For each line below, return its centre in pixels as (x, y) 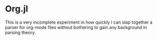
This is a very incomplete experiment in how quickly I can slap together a (79, 22)
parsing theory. (20, 32)
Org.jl (17, 9)
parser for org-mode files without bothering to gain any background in (76, 27)
